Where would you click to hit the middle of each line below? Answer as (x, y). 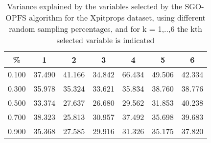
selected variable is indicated (105, 40)
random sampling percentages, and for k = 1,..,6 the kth (105, 29)
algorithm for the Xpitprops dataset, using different (117, 17)
